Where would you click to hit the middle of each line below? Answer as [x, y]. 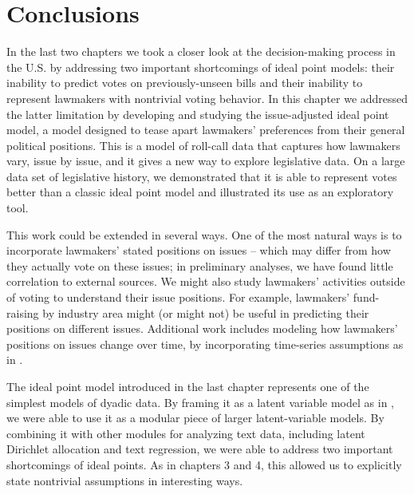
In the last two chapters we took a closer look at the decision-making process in [201, 51]
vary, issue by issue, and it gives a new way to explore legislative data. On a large [206, 161]
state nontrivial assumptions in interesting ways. [125, 480]
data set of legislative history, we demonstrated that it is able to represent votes [202, 176]
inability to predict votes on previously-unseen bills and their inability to [185, 83]
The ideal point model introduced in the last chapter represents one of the [188, 386]
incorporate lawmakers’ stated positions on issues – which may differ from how [199, 250]
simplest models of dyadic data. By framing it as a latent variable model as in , [200, 402]
